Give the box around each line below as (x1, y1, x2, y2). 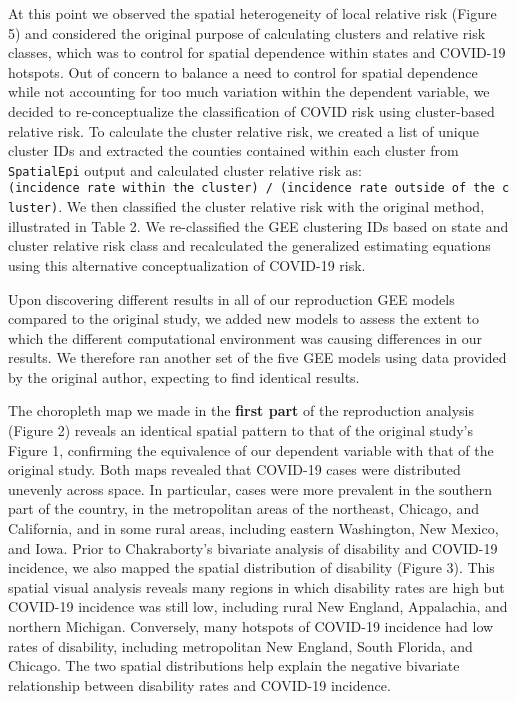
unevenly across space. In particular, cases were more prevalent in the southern (8, 478, 493, 499)
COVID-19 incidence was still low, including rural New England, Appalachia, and (8, 596, 508, 617)
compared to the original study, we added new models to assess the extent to (8, 308, 480, 329)
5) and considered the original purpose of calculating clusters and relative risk (8, 22, 486, 43)
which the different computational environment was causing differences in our (8, 327, 483, 348)
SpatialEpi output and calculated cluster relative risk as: (8, 159, 362, 180)
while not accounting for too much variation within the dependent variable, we (8, 81, 490, 102)
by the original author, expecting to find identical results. (8, 366, 360, 387)
